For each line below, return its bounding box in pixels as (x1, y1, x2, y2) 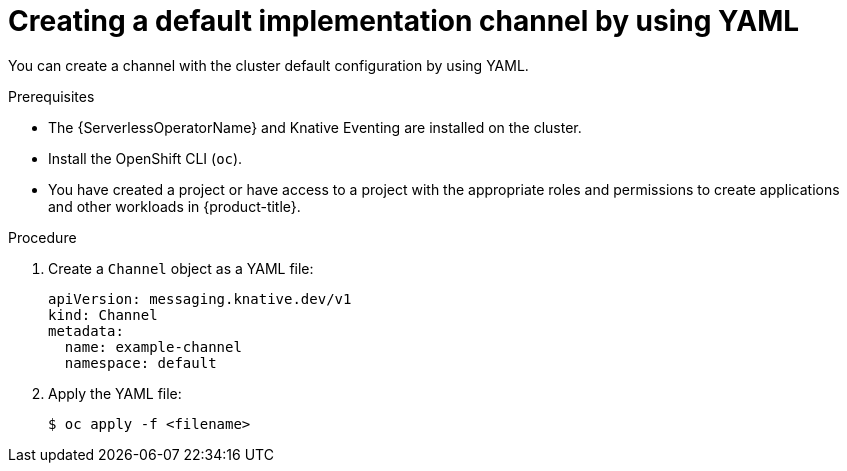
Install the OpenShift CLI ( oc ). (48, 149, 243, 167)
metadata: (48, 322, 124, 339)
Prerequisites (8, 87, 95, 105)
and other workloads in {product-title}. (48, 197, 301, 215)
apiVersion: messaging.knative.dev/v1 (48, 290, 352, 307)
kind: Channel (48, 306, 158, 323)
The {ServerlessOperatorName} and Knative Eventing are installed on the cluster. (48, 118, 582, 136)
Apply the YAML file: (48, 384, 182, 402)
